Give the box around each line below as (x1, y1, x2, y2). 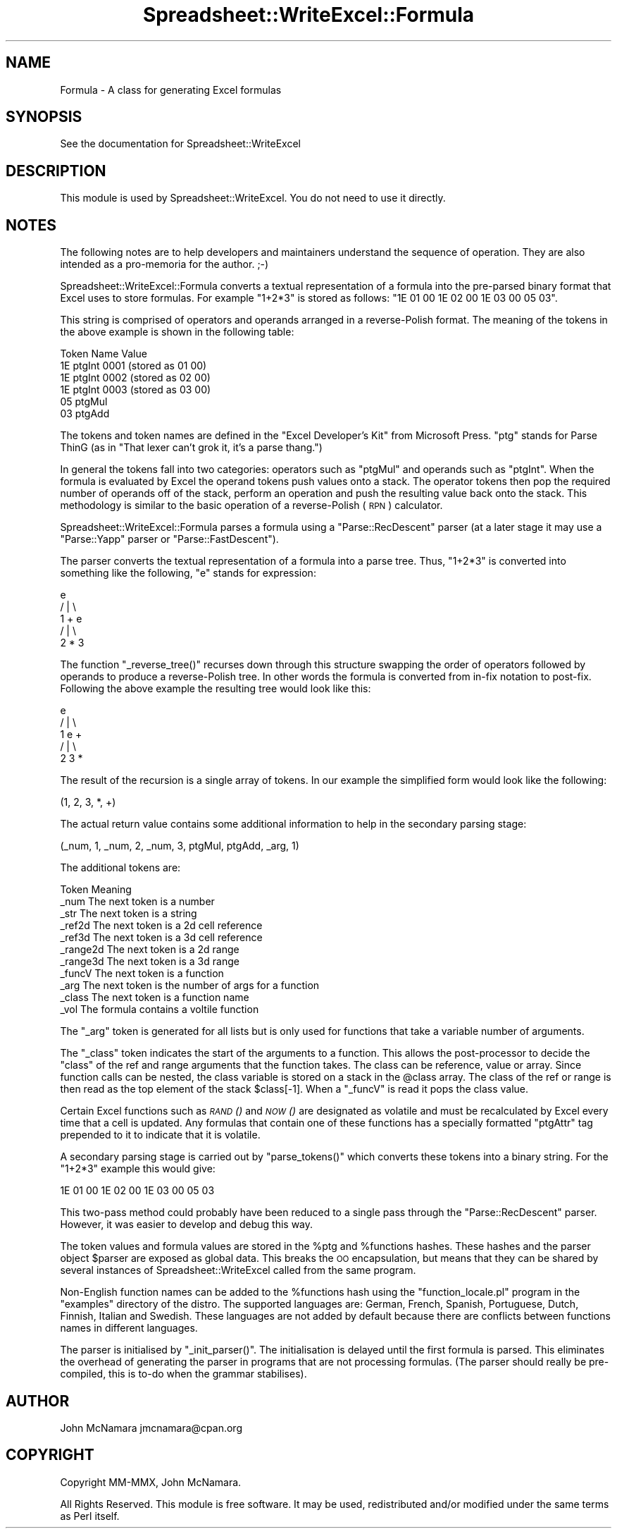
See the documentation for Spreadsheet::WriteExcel (60, 137, 301, 150)
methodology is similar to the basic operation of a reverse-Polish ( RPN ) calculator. (60, 499, 443, 512)
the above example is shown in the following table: (60, 326, 294, 338)
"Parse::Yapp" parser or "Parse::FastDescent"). (60, 533, 279, 546)
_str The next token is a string (60, 907, 197, 920)
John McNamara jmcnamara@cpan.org (60, 1421, 242, 1434)
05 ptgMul (60, 395, 108, 408)
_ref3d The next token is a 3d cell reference (60, 931, 263, 944)
